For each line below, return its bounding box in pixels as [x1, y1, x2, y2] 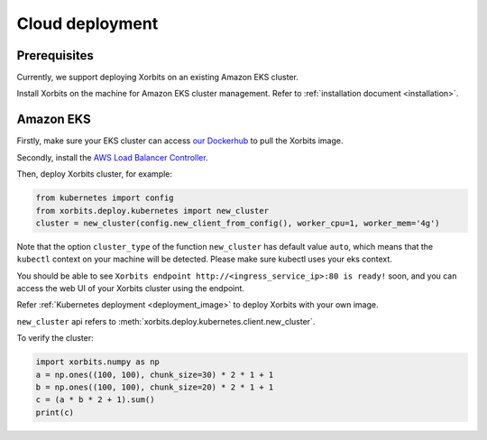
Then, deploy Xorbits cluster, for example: [16, 169, 173, 179]
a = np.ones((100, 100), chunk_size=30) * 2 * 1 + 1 [35, 370, 274, 380]
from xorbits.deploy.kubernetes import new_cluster [35, 206, 270, 215]
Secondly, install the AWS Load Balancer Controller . [16, 151, 208, 162]
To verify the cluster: [16, 333, 94, 344]
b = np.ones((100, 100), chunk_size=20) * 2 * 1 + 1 [35, 382, 274, 392]
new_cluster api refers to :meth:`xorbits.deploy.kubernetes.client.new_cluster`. [16, 316, 316, 326]
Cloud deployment [16, 14, 159, 33]
